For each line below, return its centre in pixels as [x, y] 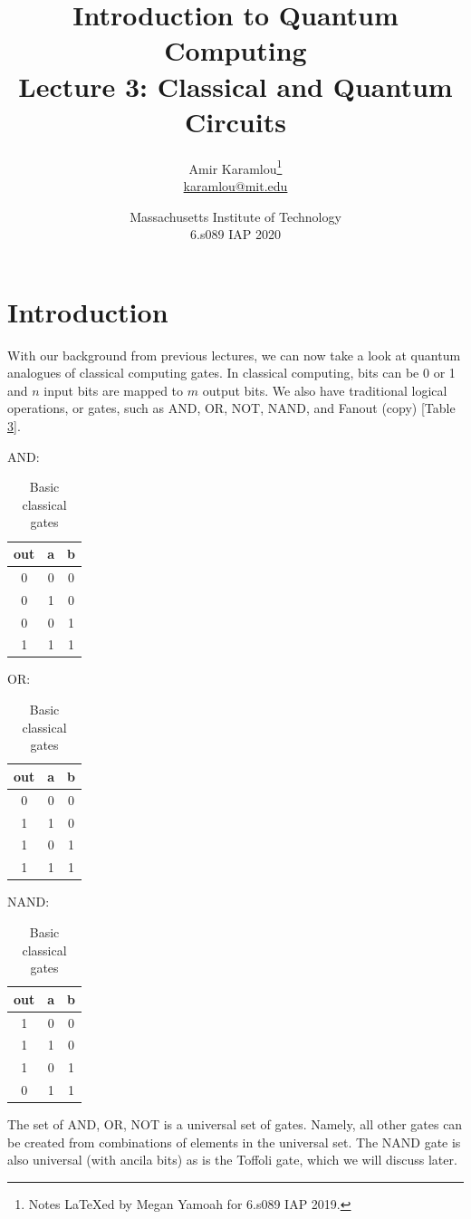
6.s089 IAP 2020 [235, 234]
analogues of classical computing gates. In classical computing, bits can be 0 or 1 [231, 373]
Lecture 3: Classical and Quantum [235, 86]
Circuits [235, 121]
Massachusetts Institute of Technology [235, 216]
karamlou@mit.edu [235, 185]
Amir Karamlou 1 [235, 167]
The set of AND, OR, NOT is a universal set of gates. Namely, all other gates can [235, 1124]
